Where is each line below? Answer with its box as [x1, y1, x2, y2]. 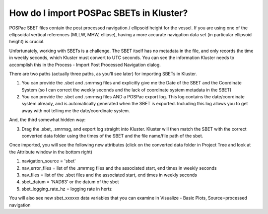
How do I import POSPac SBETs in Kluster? [9, 7, 188, 18]
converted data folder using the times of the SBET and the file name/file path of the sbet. [21, 133, 203, 139]
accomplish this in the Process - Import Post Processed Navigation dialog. [9, 62, 161, 68]
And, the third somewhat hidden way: [9, 117, 86, 123]
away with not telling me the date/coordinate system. [21, 107, 130, 114]
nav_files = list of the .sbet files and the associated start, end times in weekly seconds [21, 172, 197, 178]
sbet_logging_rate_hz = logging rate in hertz [21, 186, 112, 192]
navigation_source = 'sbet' [21, 158, 76, 164]
